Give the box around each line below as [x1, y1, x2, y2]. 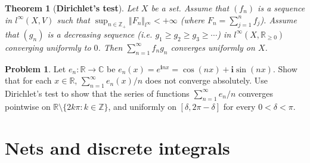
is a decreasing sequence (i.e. [47, 27, 153, 40]
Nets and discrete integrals [5, 135, 230, 159]
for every [223, 100, 256, 112]
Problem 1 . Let [5, 62, 66, 75]
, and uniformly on [108, 100, 176, 112]
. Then [98, 41, 123, 53]
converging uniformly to [5, 41, 91, 53]
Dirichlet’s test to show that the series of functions [5, 87, 190, 99]
